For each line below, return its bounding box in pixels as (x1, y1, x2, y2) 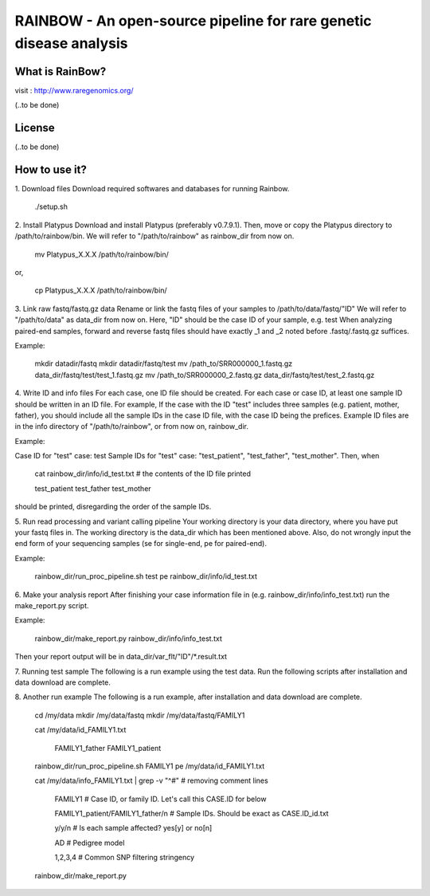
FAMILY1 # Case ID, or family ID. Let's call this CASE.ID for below (54, 794, 267, 804)
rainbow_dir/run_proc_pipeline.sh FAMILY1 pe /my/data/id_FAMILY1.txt (34, 761, 265, 771)
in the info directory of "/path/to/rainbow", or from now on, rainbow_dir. (14, 422, 248, 431)
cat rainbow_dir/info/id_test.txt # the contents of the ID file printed (34, 469, 251, 478)
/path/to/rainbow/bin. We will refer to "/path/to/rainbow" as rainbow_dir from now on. (14, 231, 295, 241)
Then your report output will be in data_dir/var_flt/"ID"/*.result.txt (14, 652, 227, 662)
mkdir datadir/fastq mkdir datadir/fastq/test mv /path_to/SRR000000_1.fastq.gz (34, 359, 293, 368)
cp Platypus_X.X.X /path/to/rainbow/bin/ (34, 285, 167, 295)
